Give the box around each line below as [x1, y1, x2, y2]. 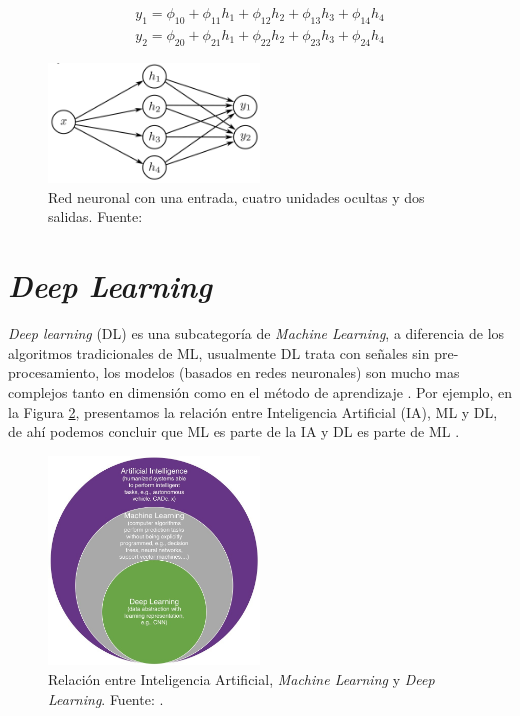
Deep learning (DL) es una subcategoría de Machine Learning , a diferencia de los [8, 323, 505, 344]
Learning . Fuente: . [48, 688, 164, 709]
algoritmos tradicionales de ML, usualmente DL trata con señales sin [8, 342, 430, 363]
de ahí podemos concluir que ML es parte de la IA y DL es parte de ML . [8, 421, 460, 442]
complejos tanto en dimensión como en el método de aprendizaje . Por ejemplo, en [8, 381, 513, 402]
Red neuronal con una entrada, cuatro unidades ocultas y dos [48, 186, 425, 207]
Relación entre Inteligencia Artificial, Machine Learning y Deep [48, 669, 435, 690]
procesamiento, [8, 362, 100, 383]
